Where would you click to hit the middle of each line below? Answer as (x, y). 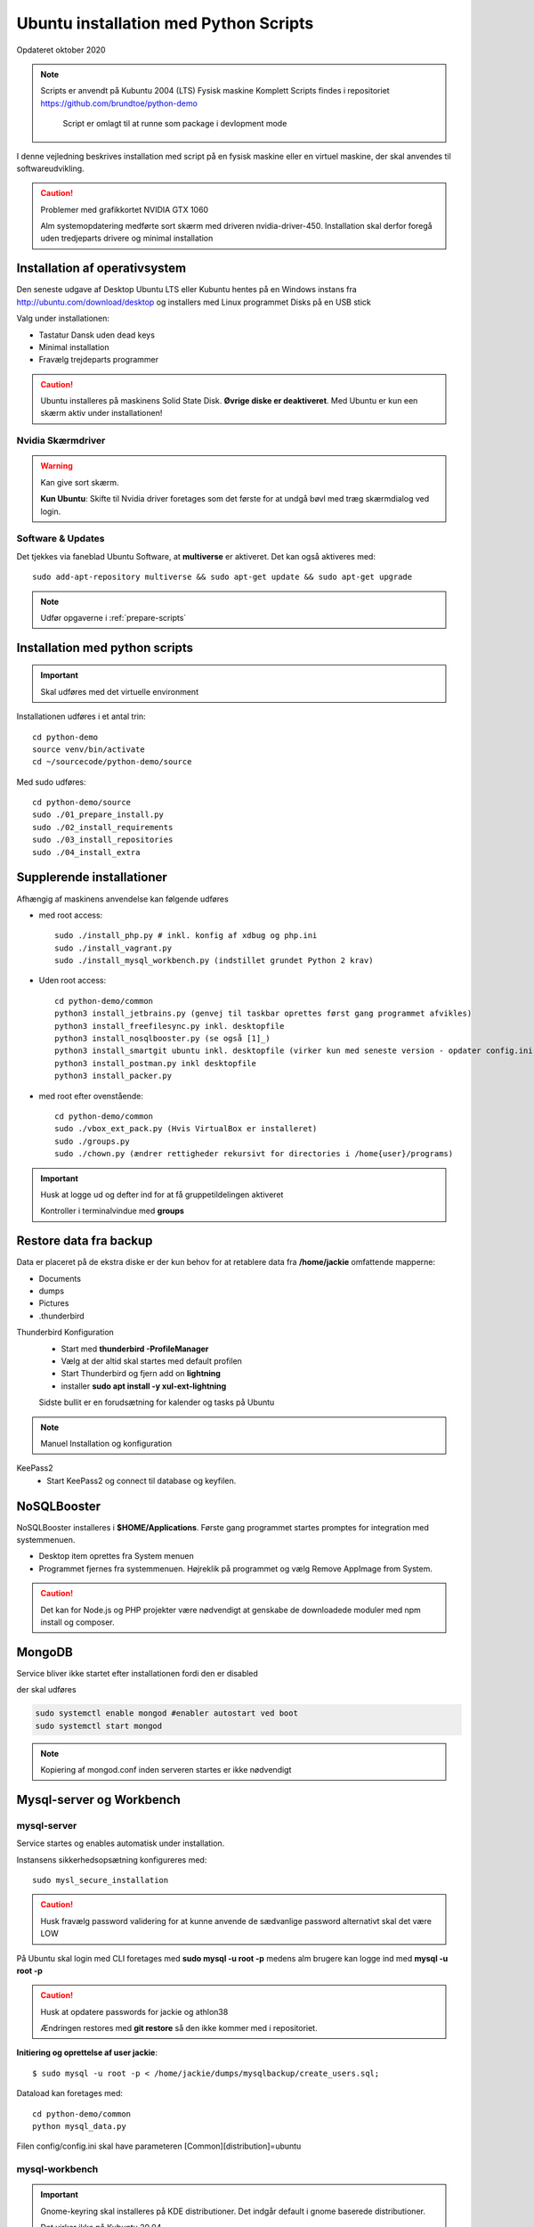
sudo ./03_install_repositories (103, 840)
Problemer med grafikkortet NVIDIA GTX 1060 (125, 209)
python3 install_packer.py (113, 1076)
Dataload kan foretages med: (70, 2093)
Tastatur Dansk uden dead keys (97, 335)
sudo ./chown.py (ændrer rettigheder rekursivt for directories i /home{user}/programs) (254, 1154)
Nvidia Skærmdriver (61, 441)
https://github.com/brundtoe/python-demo (119, 103)
